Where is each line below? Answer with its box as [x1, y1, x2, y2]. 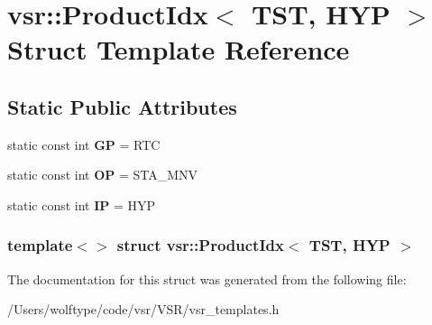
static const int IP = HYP [7, 195, 156, 214]
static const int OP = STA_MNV [7, 165, 198, 184]
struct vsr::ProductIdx [116, 234, 284, 256]
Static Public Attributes [7, 92, 237, 120]
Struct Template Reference [7, 31, 350, 68]
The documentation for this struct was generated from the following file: [7, 269, 407, 288]
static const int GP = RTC [7, 135, 161, 153]
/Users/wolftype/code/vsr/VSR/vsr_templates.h [7, 300, 280, 319]
